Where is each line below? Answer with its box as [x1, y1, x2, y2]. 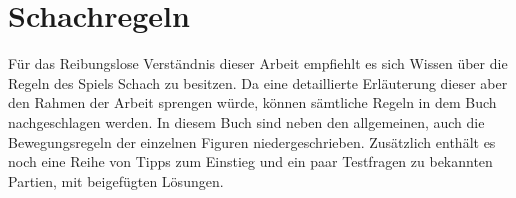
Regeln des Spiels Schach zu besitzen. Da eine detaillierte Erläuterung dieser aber [8, 72, 508, 93]
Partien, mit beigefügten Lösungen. [8, 170, 224, 191]
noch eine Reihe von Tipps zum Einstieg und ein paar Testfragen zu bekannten [8, 151, 493, 172]
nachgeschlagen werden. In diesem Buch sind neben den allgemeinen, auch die [8, 111, 485, 132]
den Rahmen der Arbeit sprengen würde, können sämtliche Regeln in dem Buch [8, 92, 497, 113]
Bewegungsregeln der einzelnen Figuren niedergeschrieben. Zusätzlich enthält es [8, 131, 496, 152]
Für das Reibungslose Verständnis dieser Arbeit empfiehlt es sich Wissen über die [8, 53, 508, 74]
